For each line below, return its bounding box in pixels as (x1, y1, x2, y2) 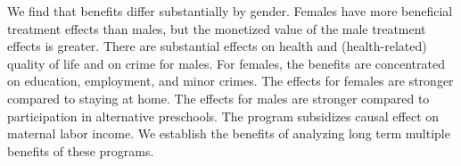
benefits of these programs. (7, 141, 154, 160)
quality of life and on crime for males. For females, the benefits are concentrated (7, 54, 445, 72)
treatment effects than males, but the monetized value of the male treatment (7, 19, 426, 37)
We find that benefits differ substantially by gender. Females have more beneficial (7, 2, 453, 20)
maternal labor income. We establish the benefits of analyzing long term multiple (7, 124, 450, 143)
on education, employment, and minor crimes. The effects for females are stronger (7, 71, 454, 90)
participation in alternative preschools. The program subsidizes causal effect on (7, 106, 440, 125)
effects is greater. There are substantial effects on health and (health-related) (7, 37, 427, 55)
